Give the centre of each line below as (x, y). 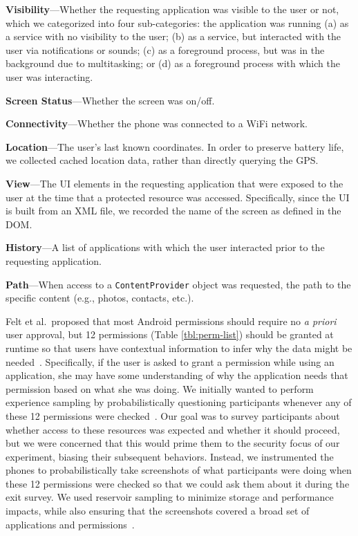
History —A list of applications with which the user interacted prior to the (165, 247)
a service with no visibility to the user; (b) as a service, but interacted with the (173, 36)
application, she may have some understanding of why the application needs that (177, 375)
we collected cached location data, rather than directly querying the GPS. (162, 160)
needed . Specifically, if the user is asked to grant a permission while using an (170, 361)
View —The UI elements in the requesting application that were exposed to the (175, 183)
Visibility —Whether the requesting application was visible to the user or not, (172, 9)
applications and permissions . (70, 524)
